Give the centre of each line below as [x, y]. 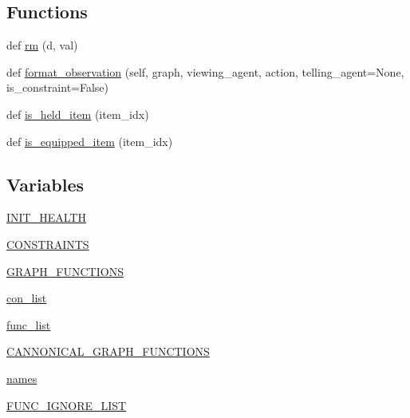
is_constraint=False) [58, 87]
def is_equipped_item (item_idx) [90, 141]
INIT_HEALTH [46, 217]
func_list [29, 324]
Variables [45, 184]
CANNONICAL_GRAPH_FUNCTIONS [108, 351]
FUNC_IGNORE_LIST [67, 405]
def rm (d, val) [42, 45]
